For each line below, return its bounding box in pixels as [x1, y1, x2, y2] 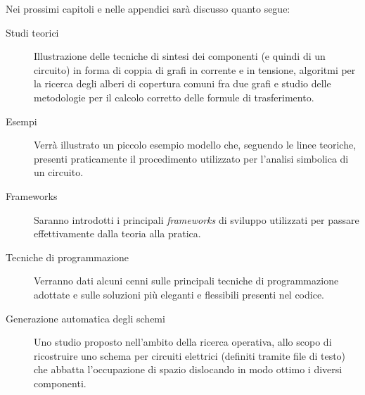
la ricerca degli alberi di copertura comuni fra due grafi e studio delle [34, 76, 331, 91]
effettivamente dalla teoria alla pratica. [34, 226, 201, 241]
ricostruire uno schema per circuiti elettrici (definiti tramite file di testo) [34, 348, 346, 363]
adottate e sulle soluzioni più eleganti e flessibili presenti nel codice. [34, 287, 325, 301]
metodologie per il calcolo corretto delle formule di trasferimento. [34, 89, 314, 104]
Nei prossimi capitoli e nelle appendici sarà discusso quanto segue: [6, 1, 290, 15]
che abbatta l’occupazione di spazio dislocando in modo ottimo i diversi [34, 362, 342, 377]
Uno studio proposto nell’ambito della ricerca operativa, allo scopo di [34, 334, 332, 349]
